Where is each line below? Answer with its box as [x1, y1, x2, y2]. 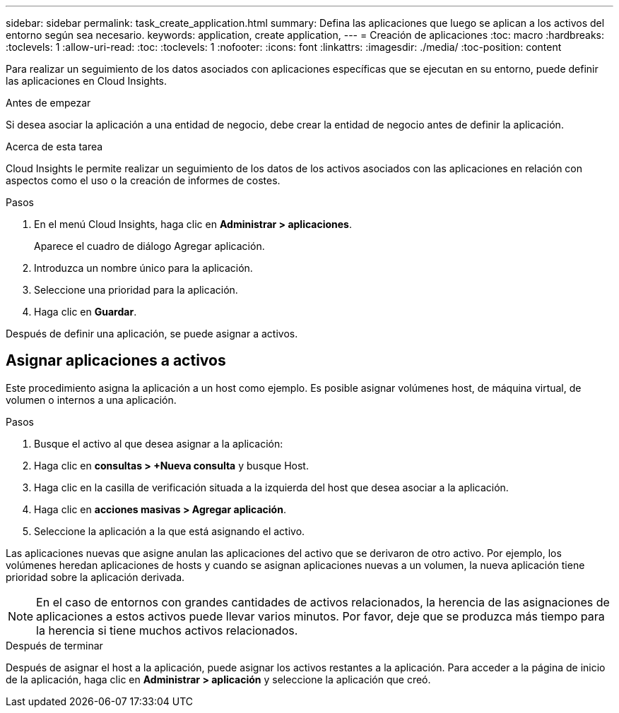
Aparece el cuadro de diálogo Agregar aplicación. [34, 240, 265, 252]
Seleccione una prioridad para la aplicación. [34, 284, 238, 296]
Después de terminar [6, 639, 103, 652]
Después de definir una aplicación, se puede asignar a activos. [6, 328, 298, 340]
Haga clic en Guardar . [34, 306, 137, 318]
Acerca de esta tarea [6, 140, 103, 152]
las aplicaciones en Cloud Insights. [6, 75, 167, 87]
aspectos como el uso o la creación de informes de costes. [6, 174, 281, 186]
